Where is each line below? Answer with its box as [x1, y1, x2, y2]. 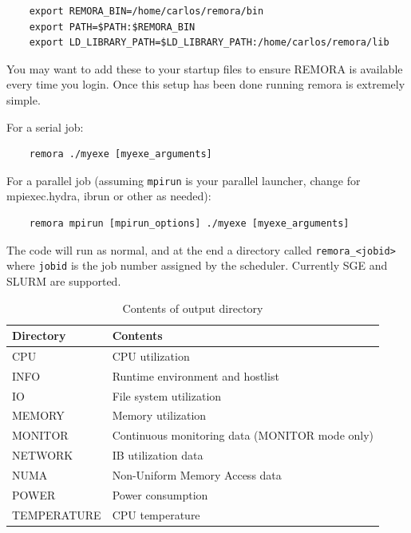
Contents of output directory [122, 299, 263, 316]
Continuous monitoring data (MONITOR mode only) [112, 427, 374, 444]
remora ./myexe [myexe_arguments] [29, 148, 212, 160]
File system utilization [112, 387, 222, 404]
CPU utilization [112, 347, 190, 364]
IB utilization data [112, 447, 204, 464]
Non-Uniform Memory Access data [112, 467, 282, 483]
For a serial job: [6, 118, 84, 135]
